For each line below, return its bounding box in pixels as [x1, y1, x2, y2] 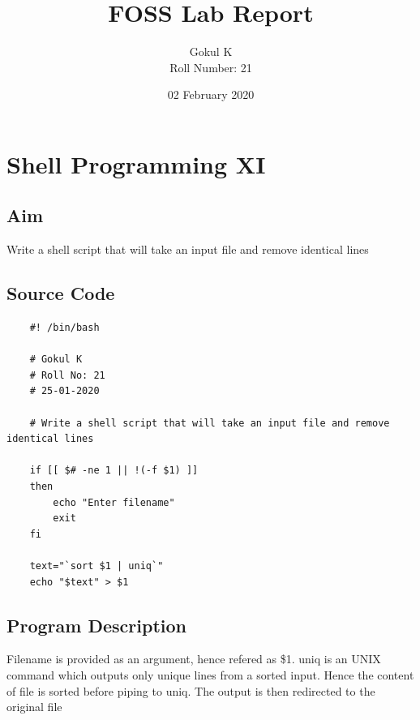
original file [6, 698, 62, 715]
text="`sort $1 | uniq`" [29, 560, 164, 572]
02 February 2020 [167, 86, 255, 103]
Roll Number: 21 [169, 58, 252, 75]
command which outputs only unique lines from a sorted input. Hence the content [6, 666, 414, 683]
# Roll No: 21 [29, 369, 105, 381]
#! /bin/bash [29, 322, 100, 334]
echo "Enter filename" [53, 496, 175, 508]
